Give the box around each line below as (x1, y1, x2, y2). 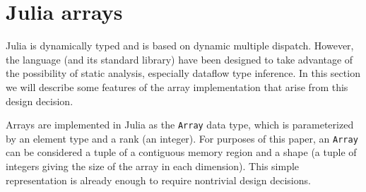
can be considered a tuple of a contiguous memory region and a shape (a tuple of (6, 145, 357, 160)
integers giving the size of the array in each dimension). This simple (6, 159, 300, 173)
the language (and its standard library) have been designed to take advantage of (6, 52, 353, 66)
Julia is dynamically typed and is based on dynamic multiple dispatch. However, (6, 38, 354, 53)
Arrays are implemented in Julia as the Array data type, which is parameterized (6, 117, 354, 132)
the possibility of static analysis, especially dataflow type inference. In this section (6, 66, 360, 80)
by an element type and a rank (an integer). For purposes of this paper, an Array (6, 131, 358, 145)
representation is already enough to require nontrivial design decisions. (6, 172, 311, 187)
